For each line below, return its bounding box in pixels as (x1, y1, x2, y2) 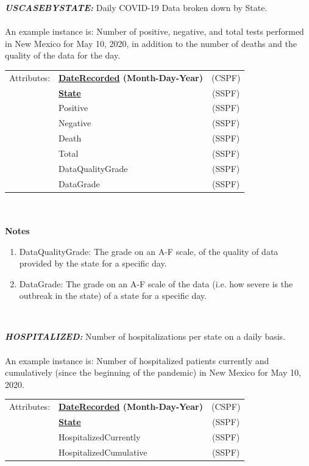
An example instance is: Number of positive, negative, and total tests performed (5, 25, 304, 38)
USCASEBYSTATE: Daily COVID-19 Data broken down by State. (5, 1, 268, 13)
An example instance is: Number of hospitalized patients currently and (5, 354, 269, 367)
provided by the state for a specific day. (19, 257, 167, 270)
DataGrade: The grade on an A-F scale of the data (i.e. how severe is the (19, 277, 293, 290)
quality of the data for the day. (5, 49, 121, 62)
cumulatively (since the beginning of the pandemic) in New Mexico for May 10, (5, 366, 301, 379)
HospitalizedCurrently (59, 430, 141, 443)
